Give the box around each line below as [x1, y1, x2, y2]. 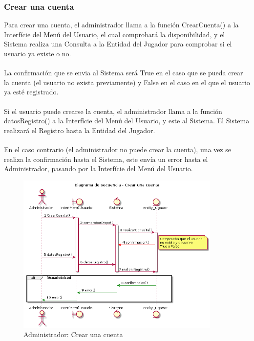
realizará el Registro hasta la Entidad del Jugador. [4, 125, 155, 135]
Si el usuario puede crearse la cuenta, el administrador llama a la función [4, 106, 222, 116]
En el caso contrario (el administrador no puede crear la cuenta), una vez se [4, 144, 231, 154]
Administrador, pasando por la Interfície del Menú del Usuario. [4, 163, 193, 174]
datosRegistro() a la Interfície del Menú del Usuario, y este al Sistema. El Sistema [4, 115, 250, 126]
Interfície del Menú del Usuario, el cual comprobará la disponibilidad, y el [4, 29, 225, 39]
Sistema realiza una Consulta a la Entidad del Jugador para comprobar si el [4, 39, 232, 49]
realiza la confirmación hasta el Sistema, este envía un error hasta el [4, 154, 208, 164]
